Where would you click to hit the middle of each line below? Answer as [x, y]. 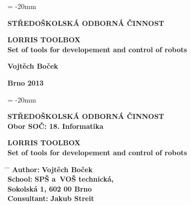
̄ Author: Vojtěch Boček [50, 169]
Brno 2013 [26, 82]
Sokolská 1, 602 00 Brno [50, 188]
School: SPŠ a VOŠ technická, [61, 179]
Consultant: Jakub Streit [51, 198]
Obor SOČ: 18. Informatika [55, 126]
